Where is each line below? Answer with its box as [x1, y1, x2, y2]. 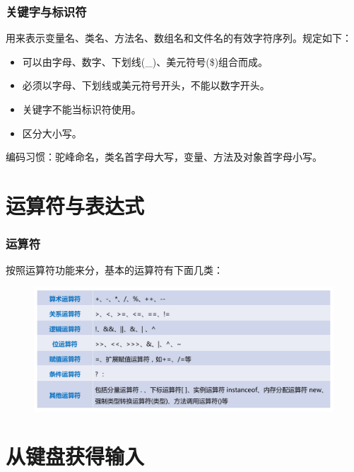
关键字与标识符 [6, 2, 87, 20]
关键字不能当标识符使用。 [22, 102, 141, 116]
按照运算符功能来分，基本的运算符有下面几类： [6, 263, 223, 277]
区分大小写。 [22, 125, 82, 140]
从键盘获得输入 [6, 442, 145, 471]
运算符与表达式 [6, 190, 145, 219]
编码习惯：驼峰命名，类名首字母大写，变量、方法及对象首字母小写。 [6, 149, 322, 164]
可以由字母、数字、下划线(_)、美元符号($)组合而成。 [22, 54, 269, 69]
